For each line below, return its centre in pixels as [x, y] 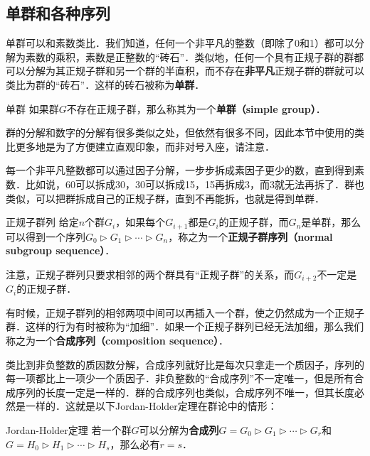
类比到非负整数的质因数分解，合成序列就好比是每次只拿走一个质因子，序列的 [185, 364]
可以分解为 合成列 [179, 429]
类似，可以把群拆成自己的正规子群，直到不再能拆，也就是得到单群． [165, 198]
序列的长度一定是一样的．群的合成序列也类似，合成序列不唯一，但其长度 [185, 392]
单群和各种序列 [58, 13]
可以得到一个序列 [46, 236]
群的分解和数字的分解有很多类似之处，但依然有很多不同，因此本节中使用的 [180, 132]
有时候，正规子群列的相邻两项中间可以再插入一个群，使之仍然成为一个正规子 [185, 312]
